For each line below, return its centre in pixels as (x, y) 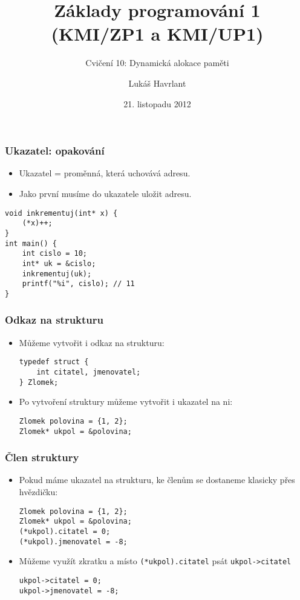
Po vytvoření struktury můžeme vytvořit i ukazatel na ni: (126, 402)
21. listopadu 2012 (157, 103)
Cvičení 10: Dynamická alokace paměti (157, 63)
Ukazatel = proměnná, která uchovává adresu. (105, 173)
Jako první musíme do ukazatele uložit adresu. (105, 193)
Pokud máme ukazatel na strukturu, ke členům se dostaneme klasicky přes (157, 480)
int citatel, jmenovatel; (89, 372)
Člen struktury (42, 457)
